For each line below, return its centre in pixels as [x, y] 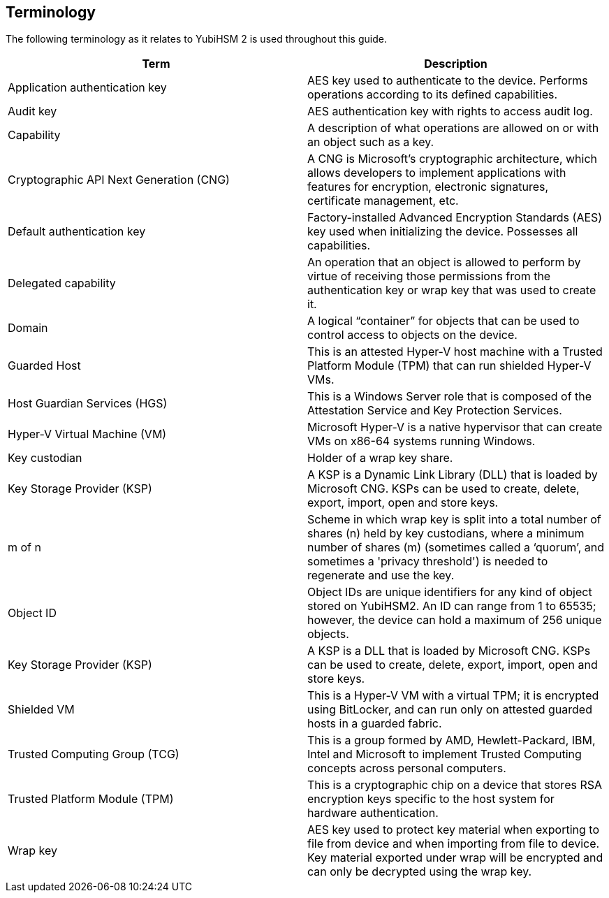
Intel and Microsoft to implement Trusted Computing [445, 754]
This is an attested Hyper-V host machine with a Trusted [455, 352]
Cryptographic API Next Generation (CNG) [119, 180]
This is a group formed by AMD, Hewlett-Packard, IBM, [452, 740]
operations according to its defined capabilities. [433, 95]
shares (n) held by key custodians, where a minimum [446, 534]
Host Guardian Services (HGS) [88, 404]
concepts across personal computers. [407, 768]
